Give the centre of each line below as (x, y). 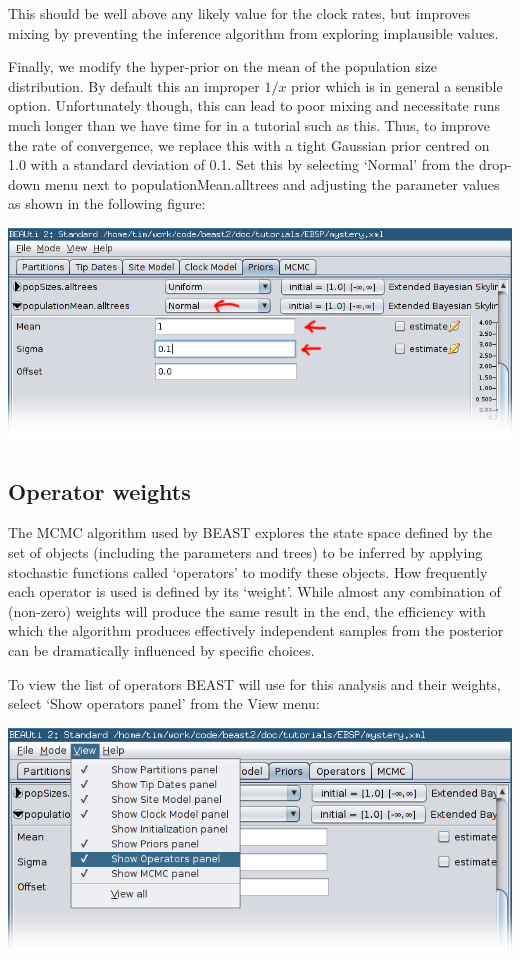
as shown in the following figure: (107, 203)
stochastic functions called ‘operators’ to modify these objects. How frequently (248, 571)
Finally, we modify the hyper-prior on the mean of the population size (222, 66)
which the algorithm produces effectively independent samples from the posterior (256, 630)
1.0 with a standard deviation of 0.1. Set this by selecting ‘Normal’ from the (241, 164)
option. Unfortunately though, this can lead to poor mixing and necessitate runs (254, 105)
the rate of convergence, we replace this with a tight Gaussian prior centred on (249, 144)
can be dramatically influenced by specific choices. (161, 649)
